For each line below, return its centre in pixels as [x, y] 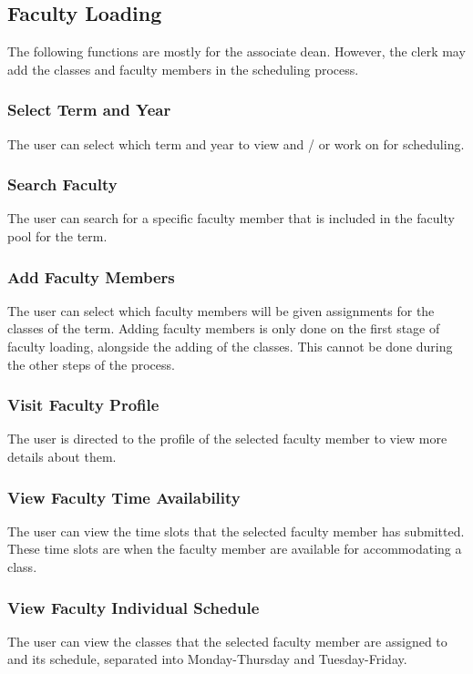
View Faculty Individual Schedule [134, 607]
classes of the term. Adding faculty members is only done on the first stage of [224, 328]
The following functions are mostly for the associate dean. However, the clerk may [236, 51]
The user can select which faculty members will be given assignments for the [221, 310]
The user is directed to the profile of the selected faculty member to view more [227, 439]
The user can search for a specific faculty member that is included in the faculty [231, 218]
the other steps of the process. [91, 364]
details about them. [62, 457]
